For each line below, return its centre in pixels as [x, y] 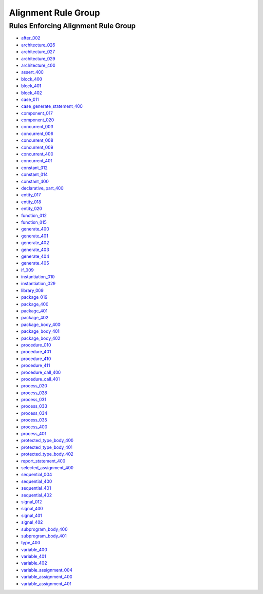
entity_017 [31, 195]
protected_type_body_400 [47, 441]
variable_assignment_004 [47, 570]
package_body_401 [40, 331]
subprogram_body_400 [44, 529]
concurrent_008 [37, 140]
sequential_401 [36, 488]
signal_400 [32, 509]
